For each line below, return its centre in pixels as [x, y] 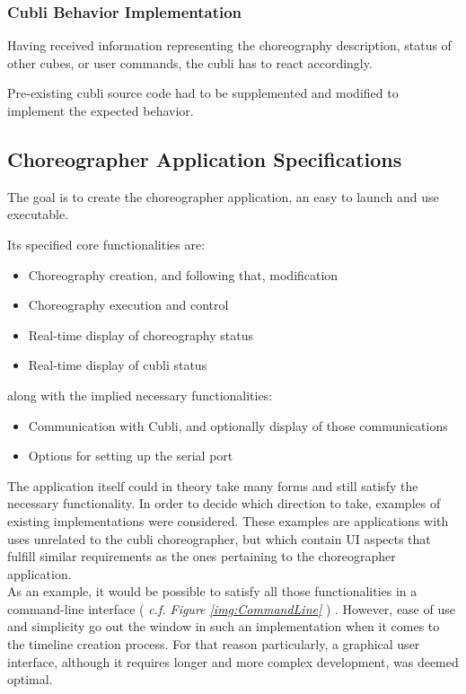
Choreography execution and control [128, 305]
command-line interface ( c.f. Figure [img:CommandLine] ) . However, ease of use [231, 608]
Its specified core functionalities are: [106, 244]
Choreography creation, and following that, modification [183, 274]
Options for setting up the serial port [131, 456]
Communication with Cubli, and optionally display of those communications [238, 425]
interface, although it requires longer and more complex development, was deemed [233, 661]
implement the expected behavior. [101, 110]
